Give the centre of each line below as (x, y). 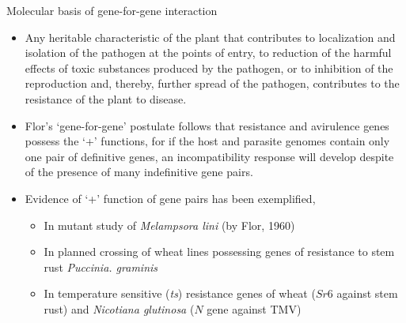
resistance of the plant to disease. (106, 98)
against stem (367, 293)
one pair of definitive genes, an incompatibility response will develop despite (209, 156)
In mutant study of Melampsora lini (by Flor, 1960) (169, 225)
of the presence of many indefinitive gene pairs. (139, 172)
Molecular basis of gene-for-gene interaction (112, 10)
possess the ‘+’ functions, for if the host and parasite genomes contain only (207, 141)
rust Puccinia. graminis (101, 267)
